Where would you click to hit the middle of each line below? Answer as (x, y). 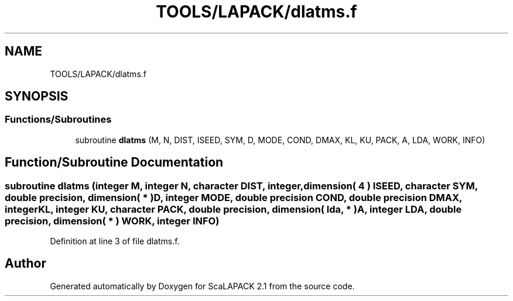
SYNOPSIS (37, 96)
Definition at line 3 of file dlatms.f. (115, 241)
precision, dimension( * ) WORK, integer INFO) (112, 221)
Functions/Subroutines (58, 120)
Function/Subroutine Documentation (114, 162)
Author (25, 264)
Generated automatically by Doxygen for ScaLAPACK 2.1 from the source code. (202, 286)
